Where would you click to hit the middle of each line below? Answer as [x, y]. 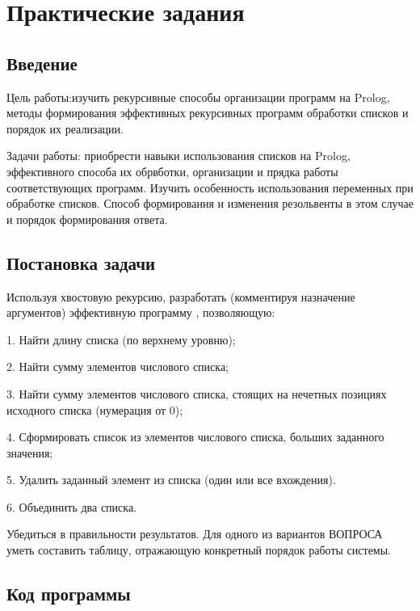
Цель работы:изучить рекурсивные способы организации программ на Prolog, [198, 97]
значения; [30, 452]
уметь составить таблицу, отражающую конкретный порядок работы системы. [199, 550]
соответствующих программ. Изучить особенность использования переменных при [210, 187]
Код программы [69, 594]
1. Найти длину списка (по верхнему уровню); [121, 339]
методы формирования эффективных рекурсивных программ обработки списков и [208, 113]
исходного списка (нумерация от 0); [95, 409]
